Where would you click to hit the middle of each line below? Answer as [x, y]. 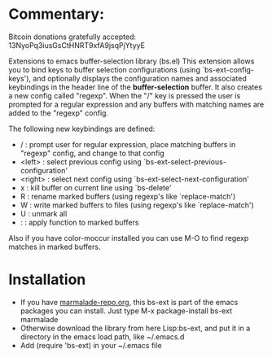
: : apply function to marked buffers [79, 222]
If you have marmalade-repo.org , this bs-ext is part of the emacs [129, 302]
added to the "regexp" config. [58, 113]
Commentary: [56, 14]
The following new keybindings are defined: [82, 129]
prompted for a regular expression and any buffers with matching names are [136, 104]
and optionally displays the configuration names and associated [139, 78]
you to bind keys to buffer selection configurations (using [105, 69]
